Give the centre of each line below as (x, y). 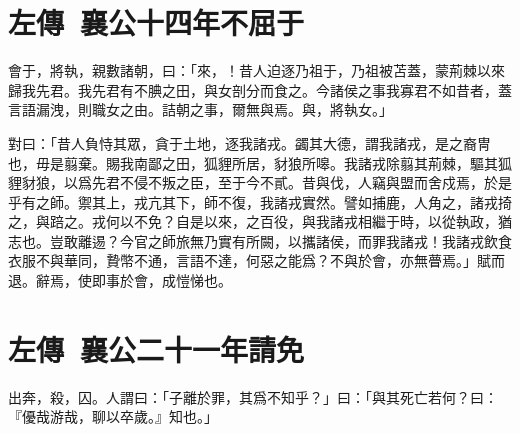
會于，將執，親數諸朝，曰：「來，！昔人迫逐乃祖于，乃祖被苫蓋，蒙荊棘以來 (256, 70)
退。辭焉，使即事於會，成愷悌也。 (120, 280)
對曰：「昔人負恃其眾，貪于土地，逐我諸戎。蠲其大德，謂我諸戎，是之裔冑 (249, 142)
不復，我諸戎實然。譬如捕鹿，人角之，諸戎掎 (364, 201)
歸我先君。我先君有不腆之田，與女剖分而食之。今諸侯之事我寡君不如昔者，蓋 (260, 89)
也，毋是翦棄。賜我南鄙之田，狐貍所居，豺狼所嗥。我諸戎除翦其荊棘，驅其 (253, 162)
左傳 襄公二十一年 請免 (156, 348)
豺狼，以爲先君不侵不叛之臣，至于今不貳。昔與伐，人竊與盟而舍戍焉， (252, 182)
